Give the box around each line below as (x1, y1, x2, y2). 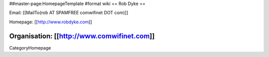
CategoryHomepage (9, 45, 51, 51)
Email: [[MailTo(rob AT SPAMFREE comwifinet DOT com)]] (9, 10, 129, 16)
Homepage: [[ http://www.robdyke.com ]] (9, 19, 92, 25)
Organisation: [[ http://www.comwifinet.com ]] (9, 32, 155, 40)
